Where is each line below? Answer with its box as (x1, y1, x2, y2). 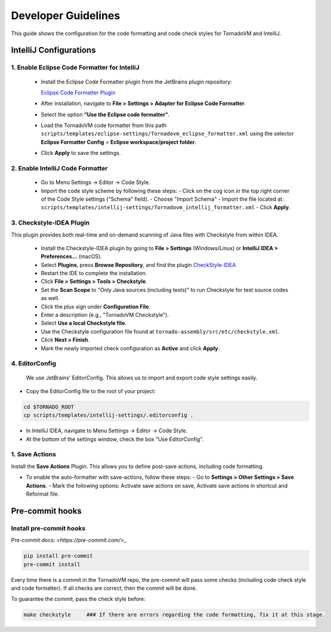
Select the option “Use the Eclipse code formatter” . (41, 111, 170, 118)
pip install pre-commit (23, 553, 94, 559)
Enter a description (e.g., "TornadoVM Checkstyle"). (41, 312, 169, 319)
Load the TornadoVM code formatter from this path (41, 122, 167, 129)
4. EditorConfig (11, 359, 57, 368)
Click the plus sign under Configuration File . (41, 303, 151, 310)
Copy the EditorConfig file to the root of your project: (26, 387, 156, 394)
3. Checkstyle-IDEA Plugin (11, 219, 90, 227)
